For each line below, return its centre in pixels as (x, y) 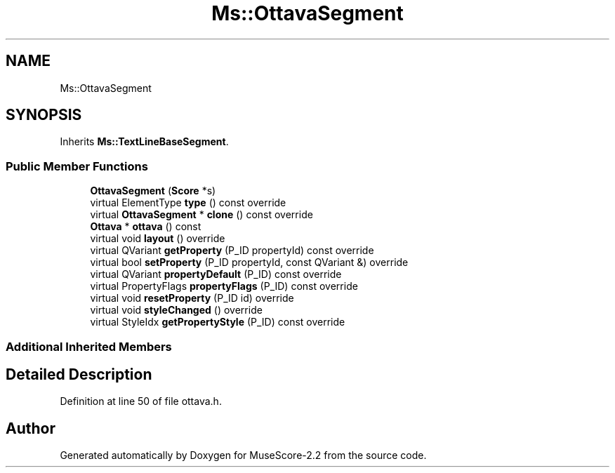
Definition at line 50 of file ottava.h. (141, 401)
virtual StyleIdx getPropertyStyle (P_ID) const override (218, 322)
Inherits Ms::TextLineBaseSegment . (144, 142)
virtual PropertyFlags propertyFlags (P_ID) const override (224, 286)
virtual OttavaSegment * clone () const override (201, 215)
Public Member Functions (77, 166)
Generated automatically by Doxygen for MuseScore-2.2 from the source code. (243, 455)
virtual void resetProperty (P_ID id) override (192, 298)
